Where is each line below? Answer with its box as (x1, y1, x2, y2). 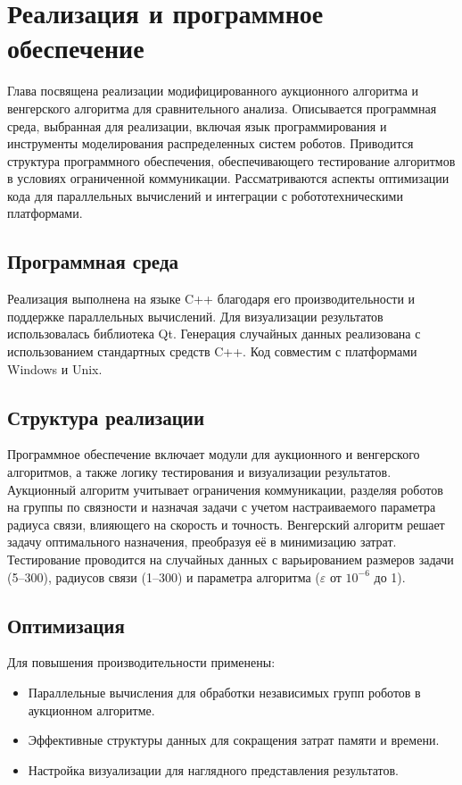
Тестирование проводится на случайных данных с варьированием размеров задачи (7, 550, 454, 568)
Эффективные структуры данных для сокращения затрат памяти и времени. (28, 731, 440, 749)
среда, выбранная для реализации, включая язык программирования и (7, 116, 387, 135)
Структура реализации (7, 403, 205, 430)
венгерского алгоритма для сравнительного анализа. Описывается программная (7, 98, 437, 117)
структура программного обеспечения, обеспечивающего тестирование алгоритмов (7, 151, 456, 170)
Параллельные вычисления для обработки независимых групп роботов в (28, 682, 421, 701)
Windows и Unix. (7, 359, 103, 378)
